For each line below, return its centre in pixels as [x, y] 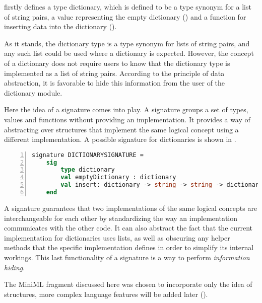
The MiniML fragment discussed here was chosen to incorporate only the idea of [128, 284]
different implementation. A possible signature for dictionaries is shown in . [120, 139]
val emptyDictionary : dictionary [118, 177]
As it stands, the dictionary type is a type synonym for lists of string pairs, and [127, 43]
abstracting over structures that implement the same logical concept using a [121, 129]
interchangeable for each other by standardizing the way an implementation [121, 218]
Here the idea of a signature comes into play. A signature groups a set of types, [126, 109]
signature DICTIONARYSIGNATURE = [88, 155]
